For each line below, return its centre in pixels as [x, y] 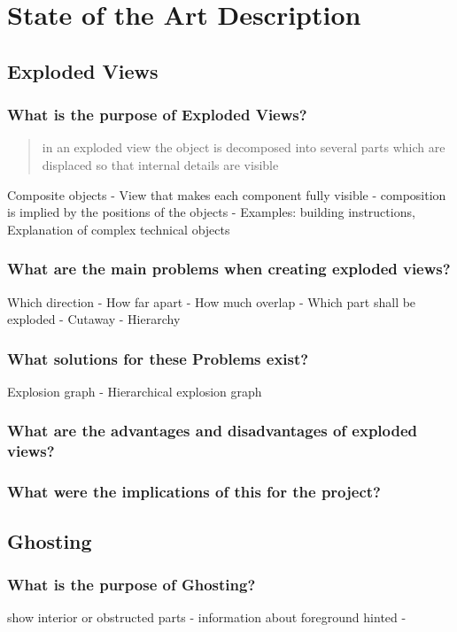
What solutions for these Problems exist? [158, 358]
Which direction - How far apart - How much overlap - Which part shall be [212, 301]
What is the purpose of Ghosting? [132, 584]
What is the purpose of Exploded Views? [157, 115]
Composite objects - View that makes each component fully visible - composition [227, 194]
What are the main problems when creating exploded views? [229, 269]
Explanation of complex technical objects [119, 229]
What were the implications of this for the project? [194, 492]
